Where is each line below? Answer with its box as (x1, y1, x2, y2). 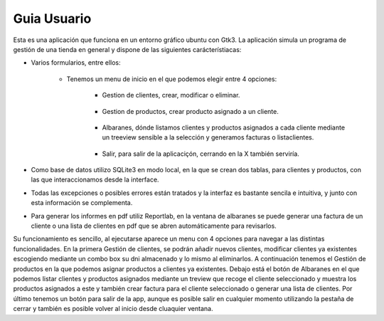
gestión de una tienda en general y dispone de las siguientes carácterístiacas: (13, 45, 242, 53)
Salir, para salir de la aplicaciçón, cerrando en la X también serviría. (102, 149, 300, 158)
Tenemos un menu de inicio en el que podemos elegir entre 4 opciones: (66, 75, 277, 83)
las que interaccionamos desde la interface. (31, 175, 159, 184)
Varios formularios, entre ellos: (31, 58, 121, 67)
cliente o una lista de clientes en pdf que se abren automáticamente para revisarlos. (31, 221, 277, 231)
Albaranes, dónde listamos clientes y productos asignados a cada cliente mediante (102, 123, 345, 132)
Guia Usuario (13, 11, 92, 26)
